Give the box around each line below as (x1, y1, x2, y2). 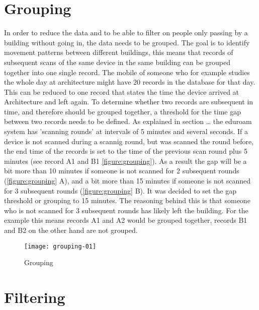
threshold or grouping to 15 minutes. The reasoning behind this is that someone (4, 195, 250, 206)
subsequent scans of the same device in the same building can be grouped (4, 56, 231, 67)
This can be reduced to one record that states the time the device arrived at (4, 86, 239, 97)
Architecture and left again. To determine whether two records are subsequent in (4, 96, 253, 107)
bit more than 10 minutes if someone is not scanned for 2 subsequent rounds (4, 165, 239, 176)
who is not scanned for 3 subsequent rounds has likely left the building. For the (4, 205, 248, 215)
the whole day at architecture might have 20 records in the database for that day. (4, 77, 255, 87)
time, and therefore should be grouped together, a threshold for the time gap (4, 106, 241, 116)
